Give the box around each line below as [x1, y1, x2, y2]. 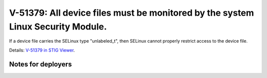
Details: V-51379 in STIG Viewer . [9, 47, 75, 53]
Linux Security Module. [9, 21, 107, 32]
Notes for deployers [9, 60, 72, 68]
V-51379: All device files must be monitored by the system [9, 7, 254, 18]
